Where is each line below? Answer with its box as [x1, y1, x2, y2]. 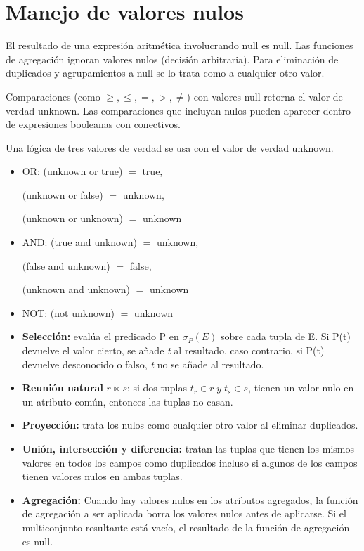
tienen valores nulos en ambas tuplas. [22, 469, 183, 484]
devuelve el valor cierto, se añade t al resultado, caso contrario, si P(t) [22, 343, 325, 358]
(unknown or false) [22, 187, 103, 202]
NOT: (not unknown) [22, 305, 115, 320]
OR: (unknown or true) [22, 164, 123, 179]
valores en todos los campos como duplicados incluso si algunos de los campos [22, 455, 358, 469]
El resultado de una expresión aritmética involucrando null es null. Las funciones [6, 38, 353, 53]
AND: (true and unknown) [22, 235, 138, 249]
